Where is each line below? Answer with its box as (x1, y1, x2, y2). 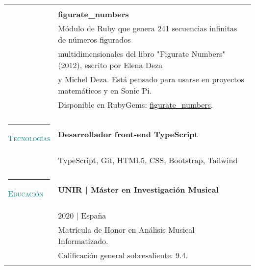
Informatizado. (58, 235, 108, 246)
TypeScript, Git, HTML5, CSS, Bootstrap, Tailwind (58, 154, 238, 166)
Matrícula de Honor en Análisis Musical (58, 224, 195, 235)
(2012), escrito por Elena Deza (58, 59, 163, 71)
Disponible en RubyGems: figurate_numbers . (58, 99, 213, 110)
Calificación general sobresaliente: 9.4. (58, 249, 188, 261)
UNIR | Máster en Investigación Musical (58, 183, 219, 195)
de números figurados (58, 34, 131, 45)
